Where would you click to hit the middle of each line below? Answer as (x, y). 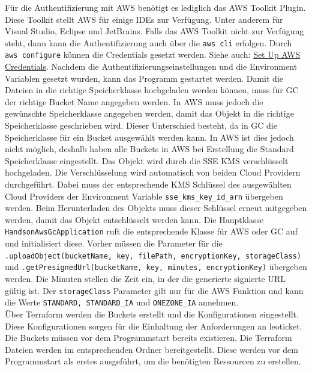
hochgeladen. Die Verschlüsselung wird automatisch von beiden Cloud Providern (153, 172)
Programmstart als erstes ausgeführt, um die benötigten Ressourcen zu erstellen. (153, 361)
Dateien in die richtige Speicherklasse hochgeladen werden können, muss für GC (152, 90)
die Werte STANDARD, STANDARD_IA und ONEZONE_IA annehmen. (122, 302)
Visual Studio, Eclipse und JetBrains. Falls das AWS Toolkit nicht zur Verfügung (154, 31)
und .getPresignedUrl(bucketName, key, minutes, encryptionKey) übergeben (156, 267)
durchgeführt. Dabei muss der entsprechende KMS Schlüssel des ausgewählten (148, 184)
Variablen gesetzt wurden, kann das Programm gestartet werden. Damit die (144, 78)
